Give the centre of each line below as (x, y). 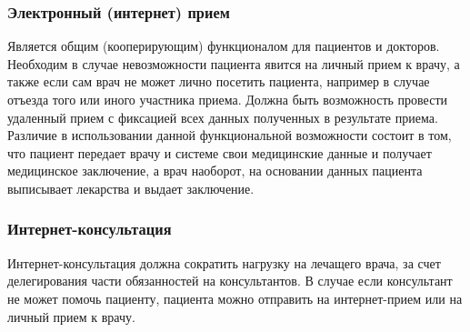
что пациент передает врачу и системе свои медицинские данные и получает (220, 152)
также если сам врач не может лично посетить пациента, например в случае (219, 81)
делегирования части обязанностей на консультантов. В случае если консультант (230, 281)
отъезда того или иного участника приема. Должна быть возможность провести (228, 99)
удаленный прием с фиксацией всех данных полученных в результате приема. (223, 117)
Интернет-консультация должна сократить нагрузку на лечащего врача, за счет (224, 262)
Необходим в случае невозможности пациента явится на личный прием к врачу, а (234, 63)
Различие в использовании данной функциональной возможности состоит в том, (230, 135)
